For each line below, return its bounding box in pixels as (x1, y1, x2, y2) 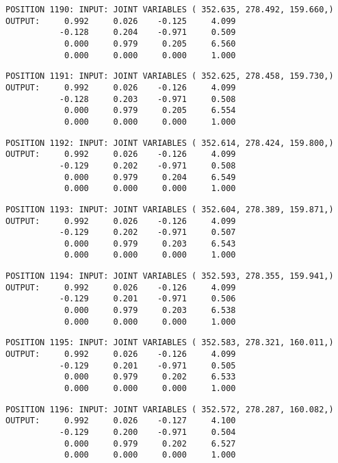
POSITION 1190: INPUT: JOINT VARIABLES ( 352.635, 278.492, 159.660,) (5, 5, 334, 14)
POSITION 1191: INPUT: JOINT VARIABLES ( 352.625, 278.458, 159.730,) (5, 71, 334, 82)
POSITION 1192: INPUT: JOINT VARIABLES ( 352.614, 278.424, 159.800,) (5, 138, 334, 148)
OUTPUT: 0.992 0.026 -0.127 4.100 (5, 416, 236, 426)
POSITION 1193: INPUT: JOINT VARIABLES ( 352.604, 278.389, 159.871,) (5, 204, 334, 214)
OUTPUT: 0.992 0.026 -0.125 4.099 (5, 16, 236, 26)
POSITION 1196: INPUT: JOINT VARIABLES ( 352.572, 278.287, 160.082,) (5, 404, 334, 414)
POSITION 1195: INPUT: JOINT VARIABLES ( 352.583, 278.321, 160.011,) (5, 338, 334, 348)
